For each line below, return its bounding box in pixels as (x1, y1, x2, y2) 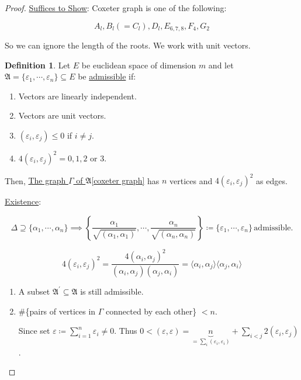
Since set (18, 324, 50, 337)
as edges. (256, 174, 288, 186)
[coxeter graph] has (91, 174, 160, 186)
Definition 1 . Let (5, 58, 71, 71)
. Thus (114, 324, 137, 337)
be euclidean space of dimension (81, 58, 196, 71)
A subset (18, 285, 50, 297)
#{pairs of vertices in (18, 305, 96, 317)
